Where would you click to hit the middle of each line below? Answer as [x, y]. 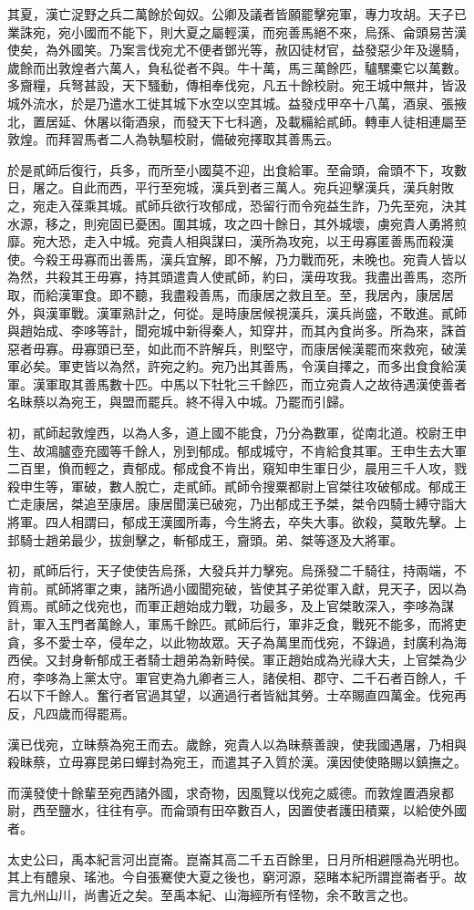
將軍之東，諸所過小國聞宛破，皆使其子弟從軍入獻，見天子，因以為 [268, 588]
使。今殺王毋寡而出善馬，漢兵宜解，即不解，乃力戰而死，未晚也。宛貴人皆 [231, 259]
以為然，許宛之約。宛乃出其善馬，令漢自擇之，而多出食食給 [275, 366]
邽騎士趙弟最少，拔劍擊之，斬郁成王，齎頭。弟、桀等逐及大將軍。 [205, 539]
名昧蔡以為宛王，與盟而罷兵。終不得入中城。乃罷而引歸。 [180, 402]
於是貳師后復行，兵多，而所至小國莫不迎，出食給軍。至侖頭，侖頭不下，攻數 [237, 169]
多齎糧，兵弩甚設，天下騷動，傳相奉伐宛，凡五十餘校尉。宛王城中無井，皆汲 [237, 85]
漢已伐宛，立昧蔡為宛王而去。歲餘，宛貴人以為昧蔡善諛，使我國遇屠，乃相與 [237, 744]
